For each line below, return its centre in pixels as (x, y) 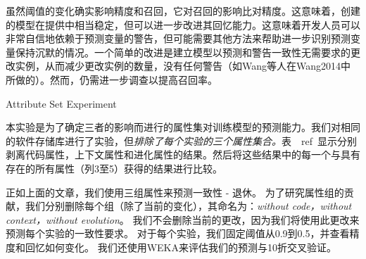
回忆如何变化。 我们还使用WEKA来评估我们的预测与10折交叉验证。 (181, 247)
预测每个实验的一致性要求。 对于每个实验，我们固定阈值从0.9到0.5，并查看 (178, 233)
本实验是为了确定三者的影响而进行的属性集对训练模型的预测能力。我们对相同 (183, 127)
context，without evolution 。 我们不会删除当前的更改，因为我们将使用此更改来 (183, 219)
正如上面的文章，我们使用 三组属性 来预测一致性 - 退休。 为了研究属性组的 (175, 192)
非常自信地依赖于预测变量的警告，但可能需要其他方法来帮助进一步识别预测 (178, 38)
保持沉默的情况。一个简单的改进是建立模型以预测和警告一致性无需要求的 (183, 52)
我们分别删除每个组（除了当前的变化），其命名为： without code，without (188, 206)
